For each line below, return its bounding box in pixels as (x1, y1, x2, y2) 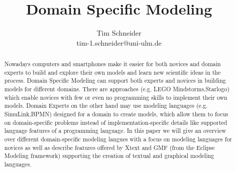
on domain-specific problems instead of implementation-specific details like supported (4, 118, 227, 126)
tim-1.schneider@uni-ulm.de (76, 37, 162, 48)
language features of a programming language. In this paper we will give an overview (4, 126, 226, 135)
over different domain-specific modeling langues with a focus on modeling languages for (4, 135, 232, 143)
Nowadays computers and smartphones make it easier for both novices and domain (4, 60, 221, 68)
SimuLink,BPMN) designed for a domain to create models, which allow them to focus (4, 110, 228, 118)
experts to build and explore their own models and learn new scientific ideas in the (4, 68, 221, 76)
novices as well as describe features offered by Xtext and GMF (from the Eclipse (4, 143, 215, 151)
